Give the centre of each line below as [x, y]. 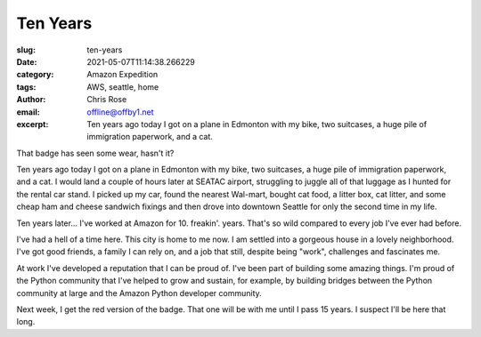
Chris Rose [107, 100]
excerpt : [33, 124]
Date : [27, 61]
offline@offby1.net [121, 112]
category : [35, 75]
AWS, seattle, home [123, 87]
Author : [31, 100]
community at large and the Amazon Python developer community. [139, 293]
